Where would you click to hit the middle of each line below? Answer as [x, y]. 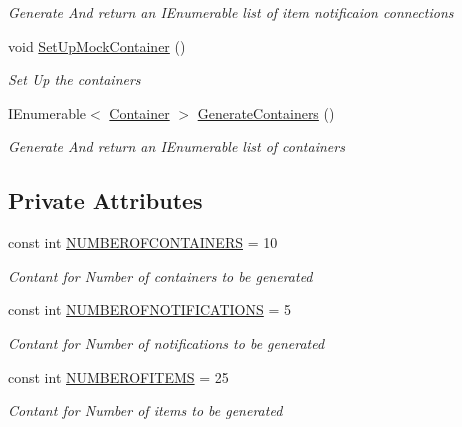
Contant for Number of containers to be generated [160, 275]
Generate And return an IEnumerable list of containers [176, 146]
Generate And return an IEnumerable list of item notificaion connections [231, 12]
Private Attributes [105, 200]
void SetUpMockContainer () [97, 45]
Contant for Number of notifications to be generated [166, 342]
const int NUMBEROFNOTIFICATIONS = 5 [150, 309]
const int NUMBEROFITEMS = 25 [118, 376]
